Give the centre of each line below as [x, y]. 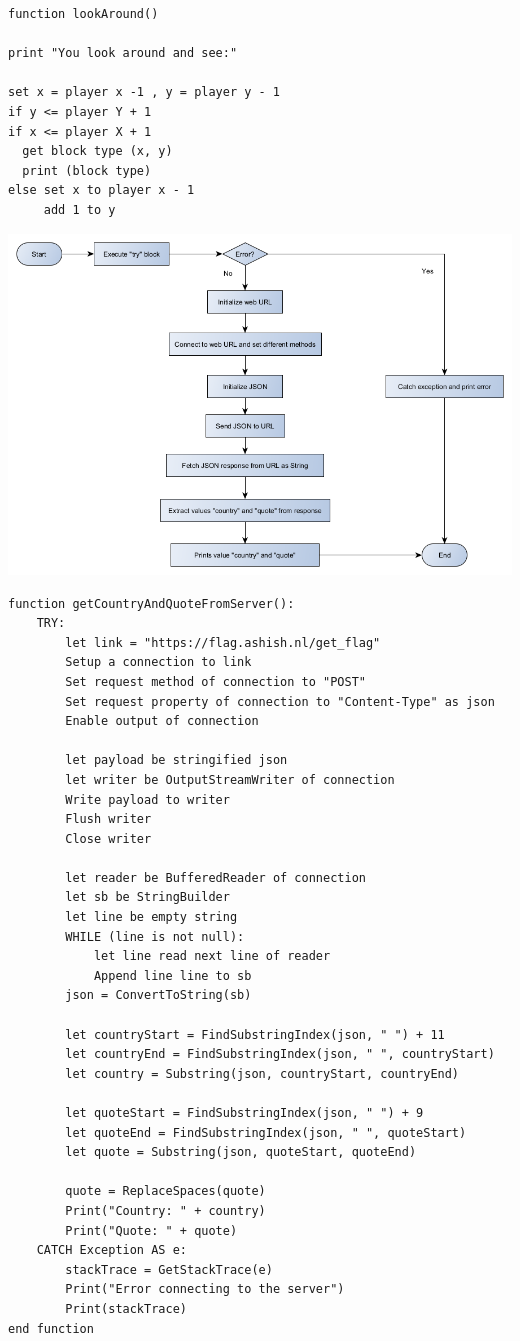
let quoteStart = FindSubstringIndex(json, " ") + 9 [244, 1113]
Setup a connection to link [158, 662]
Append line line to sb [172, 975]
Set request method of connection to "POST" [215, 681]
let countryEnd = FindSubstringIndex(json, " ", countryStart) [280, 1054]
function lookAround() [83, 14]
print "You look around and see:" [123, 53]
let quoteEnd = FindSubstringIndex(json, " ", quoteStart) [266, 1132]
